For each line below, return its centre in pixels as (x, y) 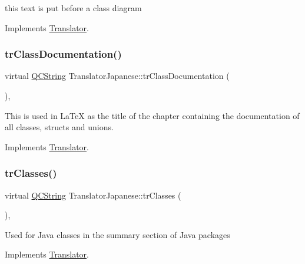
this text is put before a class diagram (73, 8)
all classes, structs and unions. (59, 127)
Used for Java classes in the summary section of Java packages (117, 234)
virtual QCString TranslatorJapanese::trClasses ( (93, 195)
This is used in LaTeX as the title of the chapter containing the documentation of (152, 115)
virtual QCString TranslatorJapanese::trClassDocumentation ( (117, 76)
